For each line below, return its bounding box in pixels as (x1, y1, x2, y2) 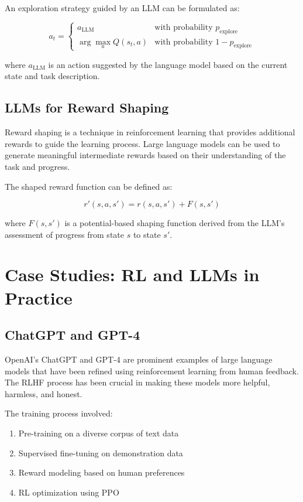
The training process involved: (5, 407, 113, 419)
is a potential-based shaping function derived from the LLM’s (64, 217, 285, 229)
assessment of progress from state (5, 228, 124, 240)
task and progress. (5, 160, 70, 172)
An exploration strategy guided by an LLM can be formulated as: (5, 2, 240, 13)
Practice (5, 285, 73, 309)
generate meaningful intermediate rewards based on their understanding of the (5, 149, 286, 161)
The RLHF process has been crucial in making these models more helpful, (5, 376, 270, 388)
